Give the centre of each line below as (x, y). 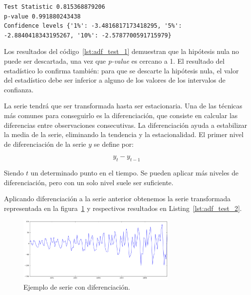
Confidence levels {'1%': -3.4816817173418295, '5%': (93, 26)
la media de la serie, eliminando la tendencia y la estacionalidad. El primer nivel (124, 134)
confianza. (19, 89)
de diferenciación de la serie (45, 144)
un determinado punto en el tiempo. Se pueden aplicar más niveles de (135, 173)
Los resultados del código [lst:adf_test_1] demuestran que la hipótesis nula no (122, 51)
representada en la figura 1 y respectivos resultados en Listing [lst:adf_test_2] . (123, 208)
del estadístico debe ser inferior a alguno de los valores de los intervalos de (115, 80)
